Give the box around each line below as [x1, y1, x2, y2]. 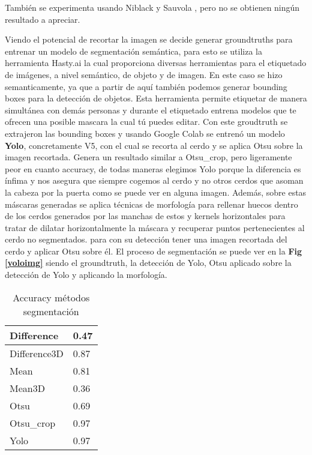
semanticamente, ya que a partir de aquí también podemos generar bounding [5, 80, 287, 92]
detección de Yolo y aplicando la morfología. [5, 268, 167, 281]
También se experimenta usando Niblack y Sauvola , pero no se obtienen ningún [5, 1, 300, 13]
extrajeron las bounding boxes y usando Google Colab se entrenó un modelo [5, 127, 285, 139]
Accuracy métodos [13, 290, 90, 304]
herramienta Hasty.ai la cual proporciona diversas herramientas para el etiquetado [5, 56, 307, 69]
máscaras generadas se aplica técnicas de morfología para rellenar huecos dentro [5, 197, 298, 210]
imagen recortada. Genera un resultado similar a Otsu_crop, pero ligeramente [5, 151, 292, 163]
